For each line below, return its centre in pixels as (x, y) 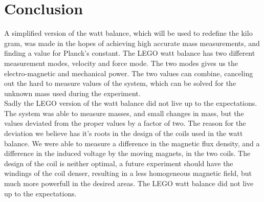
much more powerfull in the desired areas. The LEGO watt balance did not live (129, 183)
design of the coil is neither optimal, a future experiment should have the (119, 163)
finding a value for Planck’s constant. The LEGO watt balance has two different (130, 53)
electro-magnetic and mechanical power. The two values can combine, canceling (129, 73)
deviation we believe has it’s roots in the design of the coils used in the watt (124, 133)
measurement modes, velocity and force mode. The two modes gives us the (121, 63)
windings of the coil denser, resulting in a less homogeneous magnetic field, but (128, 173)
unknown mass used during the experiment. (72, 93)
